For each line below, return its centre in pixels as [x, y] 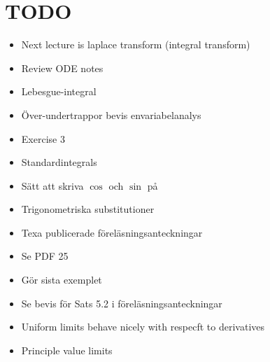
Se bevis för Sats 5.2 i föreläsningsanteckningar [122, 303]
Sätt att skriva [52, 185]
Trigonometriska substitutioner [88, 209]
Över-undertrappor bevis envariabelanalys [111, 114]
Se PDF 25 [45, 256]
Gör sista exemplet [62, 280]
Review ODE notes [62, 68]
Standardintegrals [59, 162]
